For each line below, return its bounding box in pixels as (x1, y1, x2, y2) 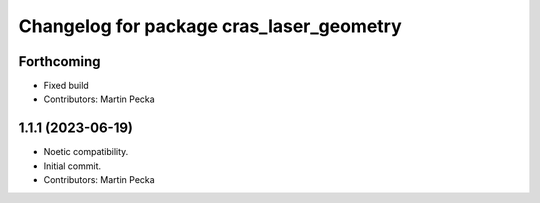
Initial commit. (43, 160, 102, 172)
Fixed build (43, 80, 89, 92)
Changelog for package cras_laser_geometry (18, 15, 402, 37)
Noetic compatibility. (43, 146, 129, 158)
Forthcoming (18, 53, 101, 70)
